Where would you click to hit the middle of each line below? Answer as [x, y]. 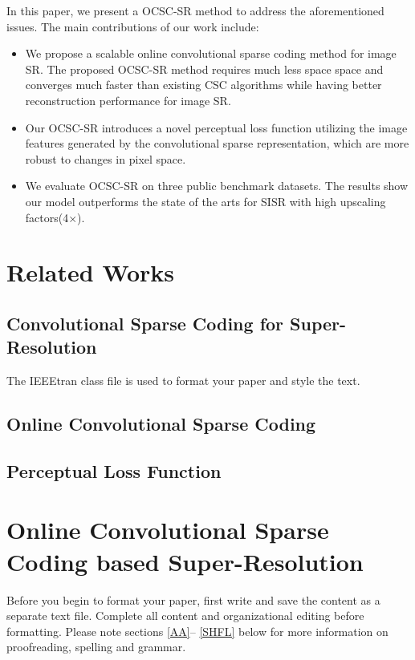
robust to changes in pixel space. [106, 158]
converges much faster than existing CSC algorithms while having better [203, 85]
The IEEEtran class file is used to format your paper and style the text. [183, 381]
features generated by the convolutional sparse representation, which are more [217, 143]
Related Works [91, 272]
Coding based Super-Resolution [185, 561]
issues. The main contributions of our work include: [133, 26]
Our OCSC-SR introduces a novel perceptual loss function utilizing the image [216, 127]
